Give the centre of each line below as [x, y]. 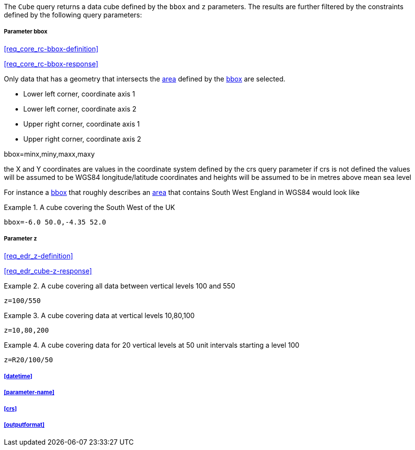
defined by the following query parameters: [73, 15]
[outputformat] [24, 425]
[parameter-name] [29, 393]
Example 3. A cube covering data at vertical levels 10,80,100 [99, 315]
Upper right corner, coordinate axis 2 [82, 139]
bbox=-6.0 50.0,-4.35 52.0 [55, 222]
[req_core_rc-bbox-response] [51, 64]
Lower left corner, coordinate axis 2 [80, 109]
